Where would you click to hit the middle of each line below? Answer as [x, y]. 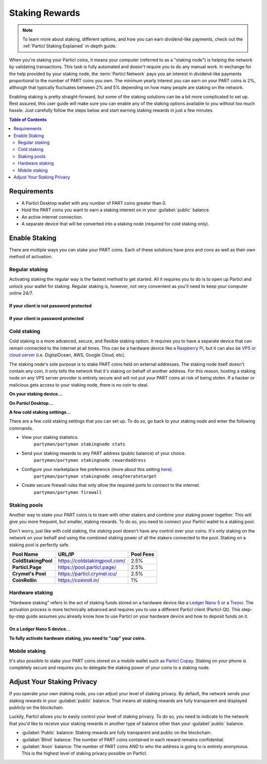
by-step [17, 617]
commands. [21, 428]
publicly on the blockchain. [37, 708]
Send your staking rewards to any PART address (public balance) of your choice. [104, 453]
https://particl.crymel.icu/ [87, 573]
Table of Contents [28, 119]
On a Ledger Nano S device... [40, 629]
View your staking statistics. [50, 437]
